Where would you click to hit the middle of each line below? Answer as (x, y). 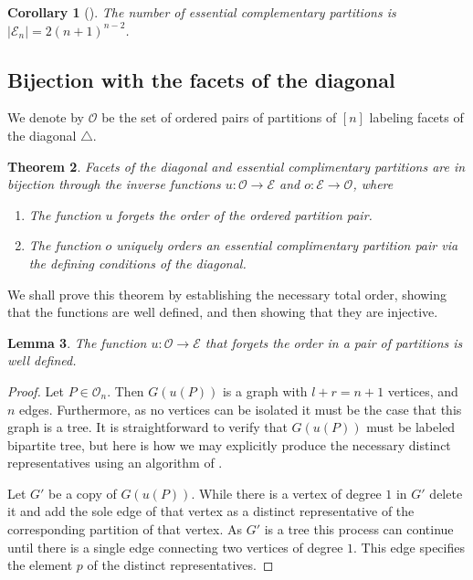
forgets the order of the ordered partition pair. (245, 214)
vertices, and (423, 390)
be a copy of (83, 493)
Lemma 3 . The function (77, 342)
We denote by (46, 117)
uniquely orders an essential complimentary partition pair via (287, 245)
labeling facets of (416, 117)
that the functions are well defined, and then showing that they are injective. (223, 312)
